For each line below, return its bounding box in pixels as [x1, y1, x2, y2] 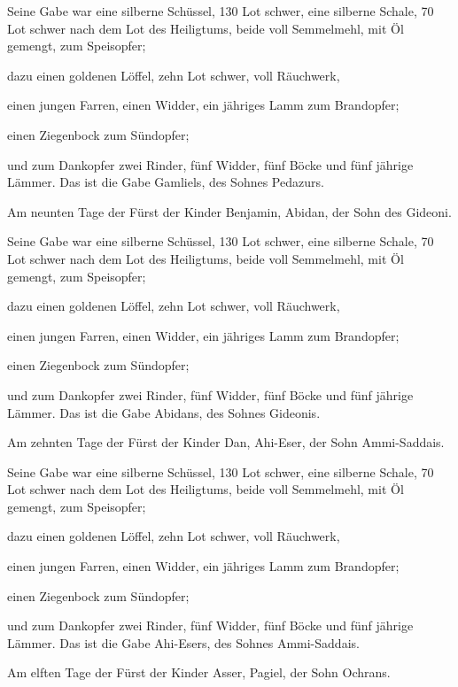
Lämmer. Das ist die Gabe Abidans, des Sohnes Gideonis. [7, 403, 321, 421]
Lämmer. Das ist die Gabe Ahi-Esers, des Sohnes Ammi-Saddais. [7, 633, 360, 652]
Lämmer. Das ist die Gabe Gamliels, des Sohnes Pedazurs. [7, 173, 324, 191]
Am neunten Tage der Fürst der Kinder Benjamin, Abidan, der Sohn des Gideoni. [7, 202, 452, 220]
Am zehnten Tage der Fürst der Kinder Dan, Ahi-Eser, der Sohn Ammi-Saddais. [7, 433, 445, 452]
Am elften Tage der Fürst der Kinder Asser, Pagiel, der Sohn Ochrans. [7, 663, 391, 682]
